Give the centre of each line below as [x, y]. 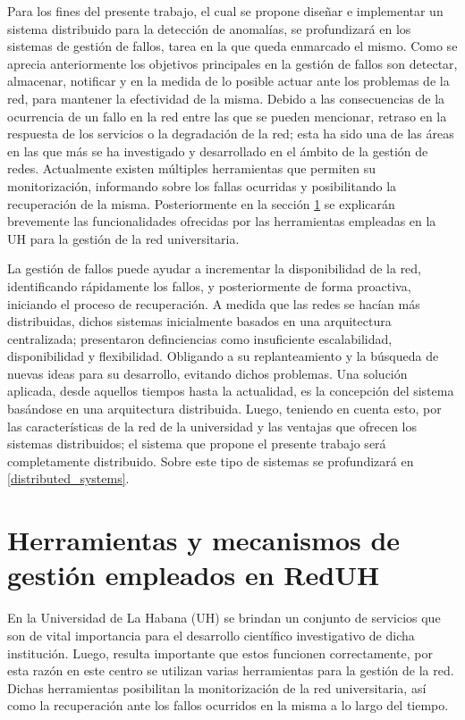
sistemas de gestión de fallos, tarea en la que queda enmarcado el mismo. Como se [232, 46]
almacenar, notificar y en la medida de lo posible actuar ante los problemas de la [228, 81]
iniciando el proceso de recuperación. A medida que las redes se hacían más [214, 303]
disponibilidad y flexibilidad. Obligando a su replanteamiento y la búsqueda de [223, 356]
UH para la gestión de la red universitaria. [123, 238]
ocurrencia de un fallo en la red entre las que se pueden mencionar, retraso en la [227, 116]
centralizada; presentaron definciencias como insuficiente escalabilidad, [200, 338]
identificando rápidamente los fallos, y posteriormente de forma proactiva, [209, 285]
